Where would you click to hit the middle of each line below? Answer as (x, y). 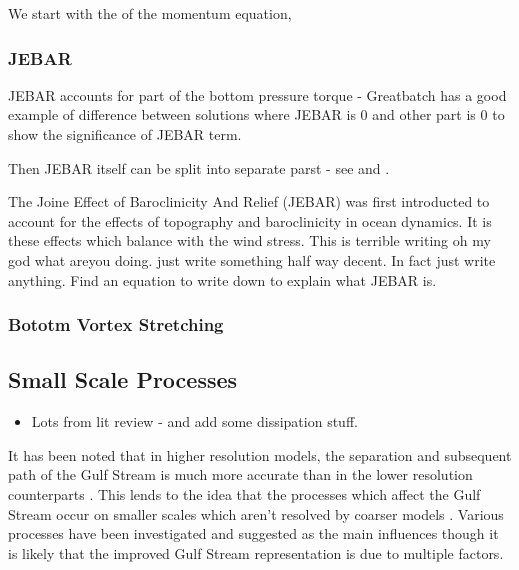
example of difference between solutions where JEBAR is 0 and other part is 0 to (256, 114)
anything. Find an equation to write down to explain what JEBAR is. (222, 279)
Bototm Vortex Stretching (116, 324)
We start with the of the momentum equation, (150, 13)
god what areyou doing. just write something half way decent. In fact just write (252, 259)
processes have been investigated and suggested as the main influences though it (253, 533)
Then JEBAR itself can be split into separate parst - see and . (199, 167)
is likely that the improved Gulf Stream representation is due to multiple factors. (256, 552)
